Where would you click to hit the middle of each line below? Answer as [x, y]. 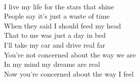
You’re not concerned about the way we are [70, 54]
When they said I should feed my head [63, 25]
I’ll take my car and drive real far [55, 44]
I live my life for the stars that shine [59, 6]
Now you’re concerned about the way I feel [69, 73]
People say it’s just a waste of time [57, 16]
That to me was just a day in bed [55, 35]
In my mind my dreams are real [52, 64]
